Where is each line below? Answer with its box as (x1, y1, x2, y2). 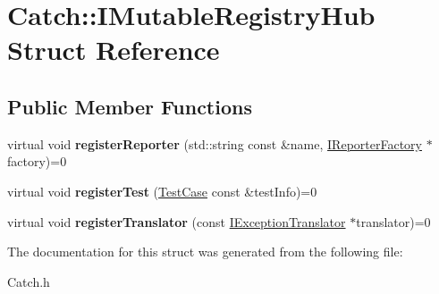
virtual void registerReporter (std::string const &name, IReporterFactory (7, 134, 422, 153)
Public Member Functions (7, 92, 252, 120)
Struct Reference (7, 31, 220, 68)
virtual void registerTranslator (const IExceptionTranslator (7, 212, 346, 231)
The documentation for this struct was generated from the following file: (7, 242, 403, 261)
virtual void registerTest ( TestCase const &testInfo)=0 (7, 181, 317, 200)
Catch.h (7, 272, 50, 290)
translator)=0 (356, 212, 431, 231)
